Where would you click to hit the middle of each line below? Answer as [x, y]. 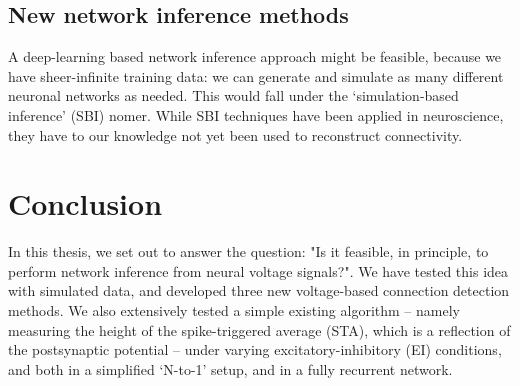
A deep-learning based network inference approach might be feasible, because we [255, 56]
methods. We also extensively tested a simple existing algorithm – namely [234, 310]
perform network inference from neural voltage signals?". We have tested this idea [258, 270]
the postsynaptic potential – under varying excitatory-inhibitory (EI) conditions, [255, 349]
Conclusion [85, 203]
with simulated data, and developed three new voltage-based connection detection [259, 290]
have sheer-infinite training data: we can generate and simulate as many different [256, 75]
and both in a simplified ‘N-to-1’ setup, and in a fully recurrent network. [230, 368]
